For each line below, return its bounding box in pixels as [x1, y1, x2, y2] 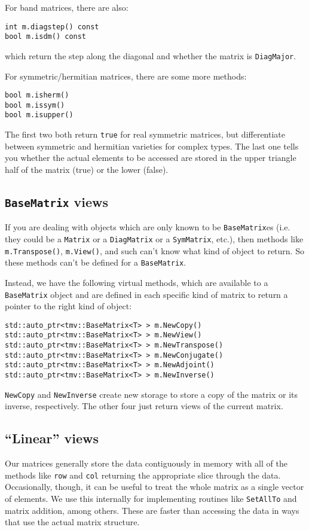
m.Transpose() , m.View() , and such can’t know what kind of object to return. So [5, 244, 304, 257]
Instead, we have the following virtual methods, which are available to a [5, 276, 268, 288]
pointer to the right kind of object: [5, 300, 132, 312]
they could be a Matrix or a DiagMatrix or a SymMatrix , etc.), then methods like [5, 233, 304, 245]
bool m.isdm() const [5, 32, 87, 41]
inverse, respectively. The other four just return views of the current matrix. [5, 400, 283, 412]
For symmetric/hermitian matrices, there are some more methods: [5, 69, 247, 82]
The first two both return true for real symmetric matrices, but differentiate [5, 128, 286, 141]
